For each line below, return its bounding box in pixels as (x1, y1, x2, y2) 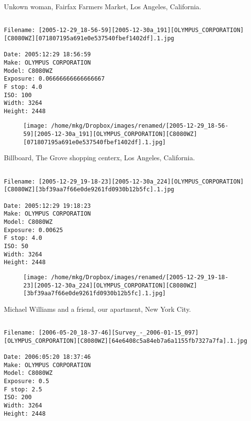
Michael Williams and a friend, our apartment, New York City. (4, 303, 191, 314)
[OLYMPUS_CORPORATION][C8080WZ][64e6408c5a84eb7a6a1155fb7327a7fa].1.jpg (4, 337, 248, 344)
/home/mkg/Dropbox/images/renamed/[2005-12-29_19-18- (51, 273, 229, 281)
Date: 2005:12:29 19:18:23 (4, 202, 91, 209)
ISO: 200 (4, 394, 32, 401)
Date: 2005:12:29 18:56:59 (4, 51, 91, 58)
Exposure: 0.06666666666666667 (4, 75, 105, 83)
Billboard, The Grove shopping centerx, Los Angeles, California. (4, 152, 195, 163)
